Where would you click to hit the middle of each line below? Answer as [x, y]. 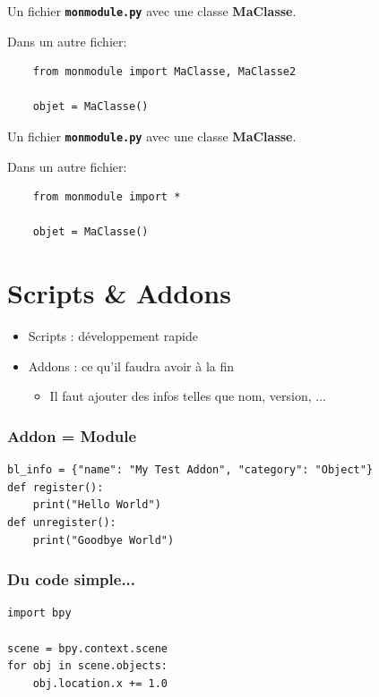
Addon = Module [72, 435]
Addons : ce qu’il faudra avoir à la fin [131, 365]
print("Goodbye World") [103, 540]
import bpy [39, 613]
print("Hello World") [97, 505]
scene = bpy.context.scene [87, 648]
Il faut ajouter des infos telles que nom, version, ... [188, 396]
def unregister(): [62, 522]
